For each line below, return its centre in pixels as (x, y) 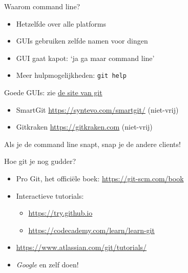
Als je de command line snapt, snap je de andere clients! (92, 144)
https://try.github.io (60, 213)
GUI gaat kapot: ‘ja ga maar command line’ (85, 58)
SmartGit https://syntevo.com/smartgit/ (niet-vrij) (97, 109)
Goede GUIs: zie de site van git (53, 92)
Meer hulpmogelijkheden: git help (71, 75)
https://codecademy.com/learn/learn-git (91, 230)
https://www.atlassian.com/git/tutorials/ (81, 247)
